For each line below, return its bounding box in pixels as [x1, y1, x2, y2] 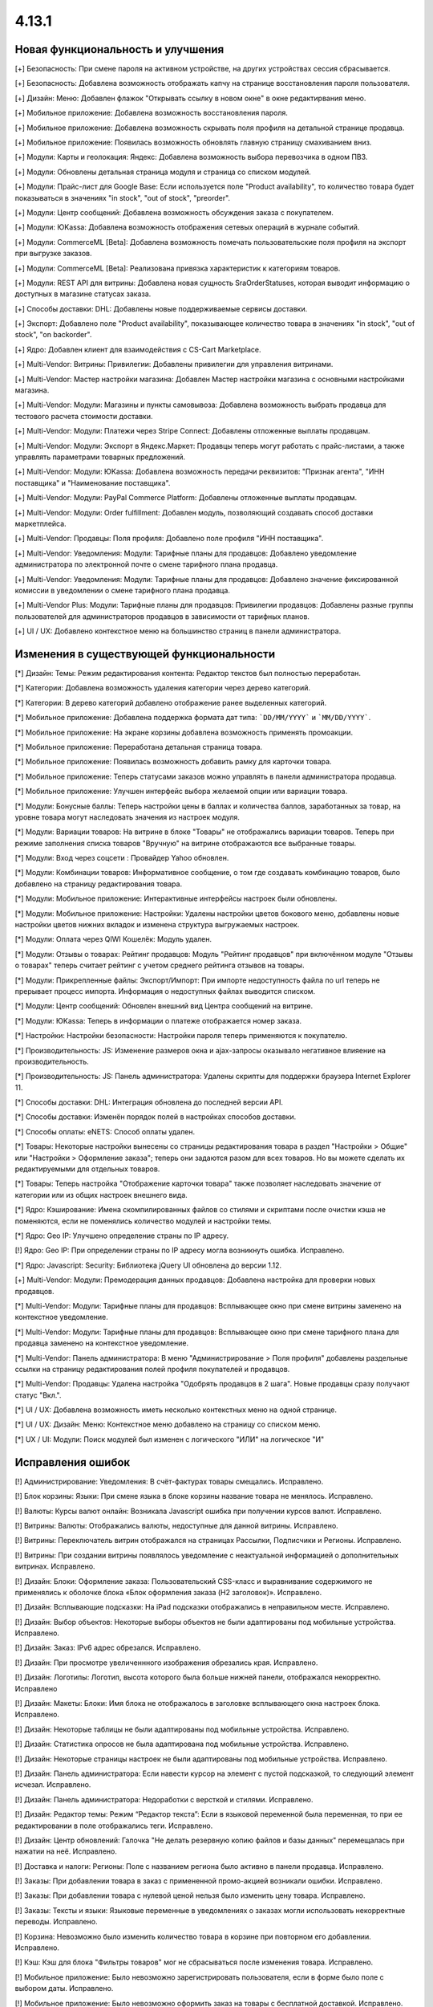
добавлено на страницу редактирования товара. [14, 879, 183, 889]
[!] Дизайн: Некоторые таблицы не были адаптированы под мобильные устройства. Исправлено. [14, 1724, 350, 1734]
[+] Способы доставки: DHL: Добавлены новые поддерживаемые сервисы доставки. [14, 303, 308, 313]
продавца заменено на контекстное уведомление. [14, 1338, 188, 1348]
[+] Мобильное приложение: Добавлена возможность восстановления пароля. [14, 108, 289, 118]
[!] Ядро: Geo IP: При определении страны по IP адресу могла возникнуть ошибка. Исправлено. [14, 1245, 345, 1256]
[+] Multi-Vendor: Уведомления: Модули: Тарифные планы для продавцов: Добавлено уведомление [14, 548, 357, 558]
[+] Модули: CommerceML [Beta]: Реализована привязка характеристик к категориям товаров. [14, 263, 341, 273]
